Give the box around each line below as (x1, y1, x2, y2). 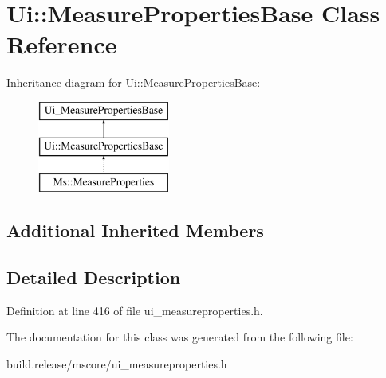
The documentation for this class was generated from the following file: (6, 329, 353, 345)
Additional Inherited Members (6, 218, 264, 243)
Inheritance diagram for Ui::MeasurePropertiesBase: (6, 74, 261, 91)
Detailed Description (6, 265, 181, 290)
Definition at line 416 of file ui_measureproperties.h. (6, 302, 263, 318)
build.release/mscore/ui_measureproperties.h (6, 356, 227, 372)
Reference (6, 28, 117, 60)
